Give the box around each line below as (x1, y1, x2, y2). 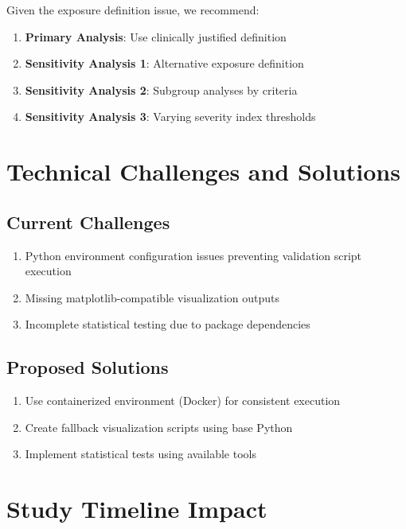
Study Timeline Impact (6, 492, 267, 525)
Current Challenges (6, 209, 170, 234)
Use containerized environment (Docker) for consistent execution (25, 392, 341, 409)
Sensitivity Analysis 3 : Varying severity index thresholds (25, 108, 316, 125)
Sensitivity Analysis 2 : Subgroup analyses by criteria (25, 81, 298, 98)
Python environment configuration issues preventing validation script (25, 247, 362, 263)
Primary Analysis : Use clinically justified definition (25, 28, 287, 45)
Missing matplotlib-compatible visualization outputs (25, 289, 280, 305)
